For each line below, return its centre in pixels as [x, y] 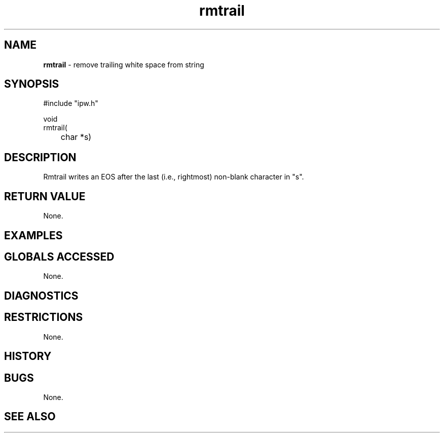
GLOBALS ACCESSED [59, 257]
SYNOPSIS [32, 84]
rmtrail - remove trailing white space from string [124, 64]
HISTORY [28, 356]
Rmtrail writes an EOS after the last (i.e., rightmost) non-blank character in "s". [174, 177]
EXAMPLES [33, 235]
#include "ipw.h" [71, 103]
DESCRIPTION [40, 157]
